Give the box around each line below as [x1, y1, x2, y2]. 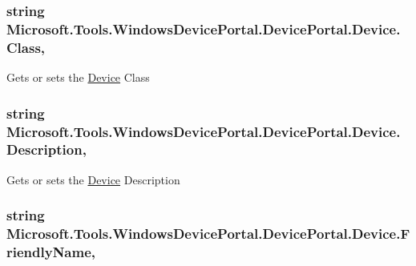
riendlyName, [6, 242, 96, 262]
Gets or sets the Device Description [6, 171, 180, 187]
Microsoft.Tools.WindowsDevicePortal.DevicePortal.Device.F [6, 224, 410, 244]
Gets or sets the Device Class [6, 69, 150, 86]
